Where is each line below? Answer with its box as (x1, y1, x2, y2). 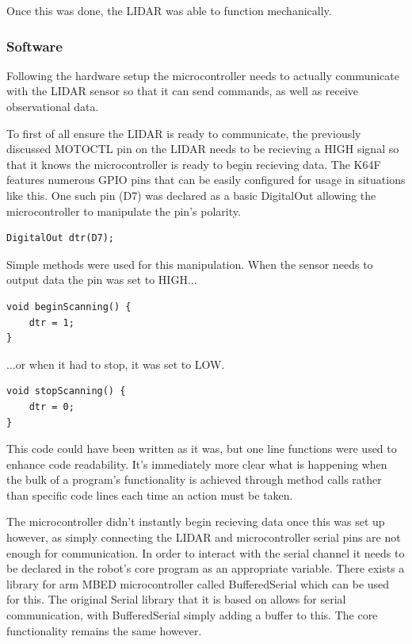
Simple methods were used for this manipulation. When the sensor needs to (6, 255, 373, 272)
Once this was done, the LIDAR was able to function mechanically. (6, 2, 332, 18)
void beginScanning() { (6, 301, 132, 312)
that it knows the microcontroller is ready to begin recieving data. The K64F (6, 155, 381, 172)
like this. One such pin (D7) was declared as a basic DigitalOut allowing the (6, 186, 376, 203)
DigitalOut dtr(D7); (6, 232, 115, 244)
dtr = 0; (29, 401, 74, 412)
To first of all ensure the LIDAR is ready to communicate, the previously (6, 125, 361, 141)
